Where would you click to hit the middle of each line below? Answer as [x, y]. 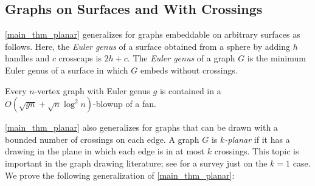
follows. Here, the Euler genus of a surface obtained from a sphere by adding [148, 46]
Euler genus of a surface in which [67, 70]
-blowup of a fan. [125, 104]
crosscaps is [80, 58]
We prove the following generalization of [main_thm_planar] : [120, 175]
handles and [27, 58]
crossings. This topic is [257, 151]
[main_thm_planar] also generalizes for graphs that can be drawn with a [141, 127]
